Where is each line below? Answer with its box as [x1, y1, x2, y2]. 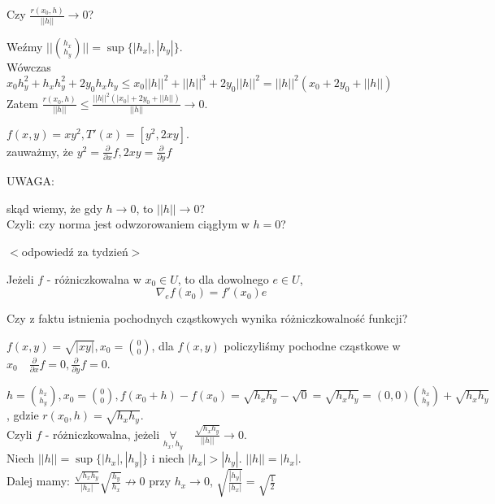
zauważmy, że [7, 142, 74, 159]
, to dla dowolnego [177, 270, 269, 287]
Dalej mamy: [7, 472, 70, 489]
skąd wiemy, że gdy [7, 199, 102, 216]
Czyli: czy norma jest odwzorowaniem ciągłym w [7, 215, 250, 232]
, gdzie [7, 406, 39, 424]
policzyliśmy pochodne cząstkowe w [224, 337, 401, 354]
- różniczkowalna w [46, 270, 141, 287]
